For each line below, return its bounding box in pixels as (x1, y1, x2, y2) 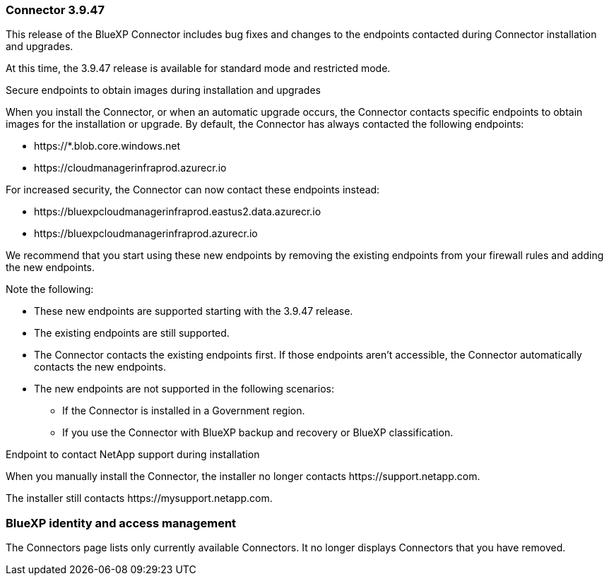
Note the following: (6, 283, 94, 296)
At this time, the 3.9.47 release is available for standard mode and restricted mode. (6, 62, 391, 75)
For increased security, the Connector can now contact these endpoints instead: (6, 184, 380, 196)
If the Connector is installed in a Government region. (62, 405, 305, 417)
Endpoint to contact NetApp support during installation (6, 448, 260, 461)
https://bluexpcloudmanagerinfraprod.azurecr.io (34, 227, 258, 240)
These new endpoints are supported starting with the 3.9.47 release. (34, 305, 353, 318)
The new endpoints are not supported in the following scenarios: (34, 383, 334, 395)
